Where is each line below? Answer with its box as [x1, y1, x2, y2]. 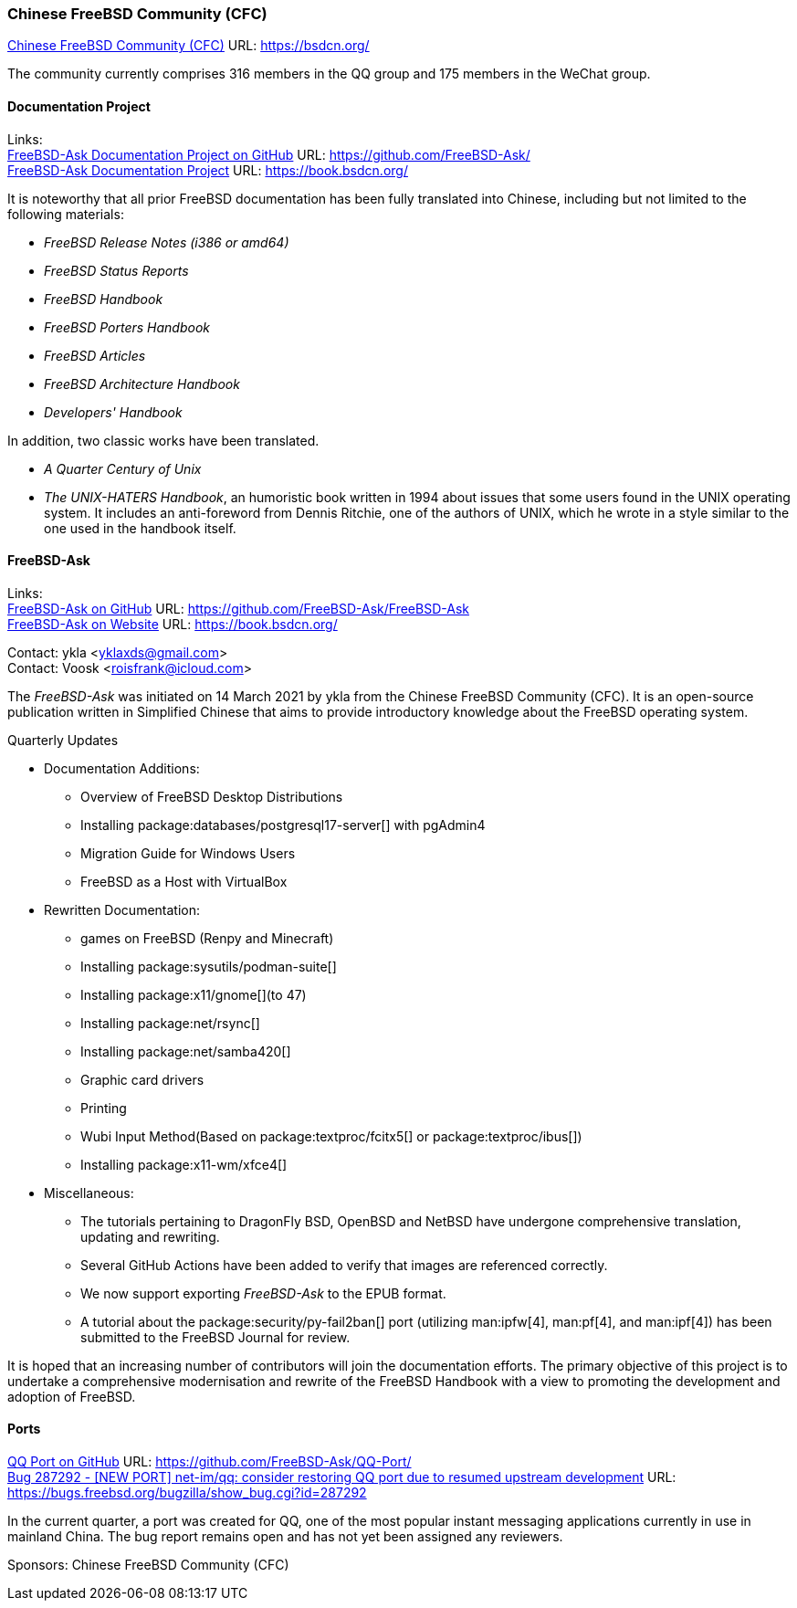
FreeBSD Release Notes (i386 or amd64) [44, 234, 289, 250]
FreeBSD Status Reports [44, 262, 189, 279]
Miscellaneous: [44, 1184, 134, 1201]
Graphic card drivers [80, 1071, 204, 1088]
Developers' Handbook [44, 404, 183, 420]
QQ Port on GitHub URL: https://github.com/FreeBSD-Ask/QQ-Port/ [7, 1454, 412, 1470]
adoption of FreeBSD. [7, 1388, 136, 1404]
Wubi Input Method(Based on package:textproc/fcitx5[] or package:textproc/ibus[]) [80, 1128, 582, 1144]
